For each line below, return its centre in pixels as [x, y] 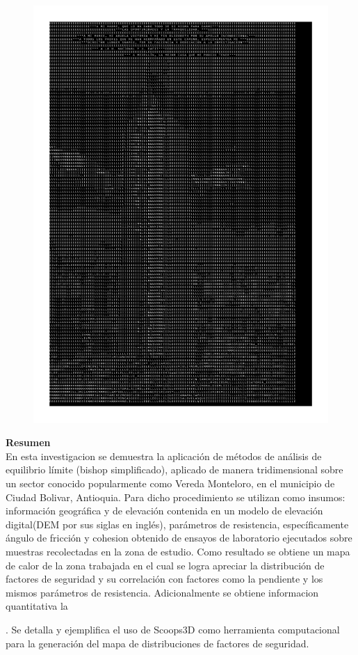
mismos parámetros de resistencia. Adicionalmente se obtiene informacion [162, 592]
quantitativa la [37, 606]
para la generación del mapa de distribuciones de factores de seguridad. [157, 643]
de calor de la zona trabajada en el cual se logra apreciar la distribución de [165, 565]
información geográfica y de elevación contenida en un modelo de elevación [164, 511]
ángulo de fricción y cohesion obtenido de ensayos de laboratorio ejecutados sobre [179, 538]
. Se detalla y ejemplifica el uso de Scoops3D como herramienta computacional [173, 629]
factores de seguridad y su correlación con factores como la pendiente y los [164, 579]
